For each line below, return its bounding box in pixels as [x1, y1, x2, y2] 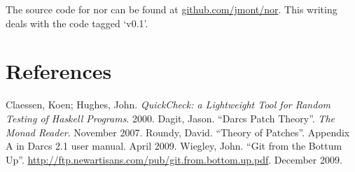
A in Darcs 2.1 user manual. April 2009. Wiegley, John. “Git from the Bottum [6, 138, 342, 153]
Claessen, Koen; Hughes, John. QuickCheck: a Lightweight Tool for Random [6, 97, 331, 112]
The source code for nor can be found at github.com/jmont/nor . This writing [6, 2, 337, 16]
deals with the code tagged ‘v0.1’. [6, 15, 148, 30]
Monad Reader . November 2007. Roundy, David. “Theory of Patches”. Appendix [6, 124, 350, 139]
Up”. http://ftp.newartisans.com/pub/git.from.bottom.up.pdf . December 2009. [6, 152, 342, 166]
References [6, 57, 112, 85]
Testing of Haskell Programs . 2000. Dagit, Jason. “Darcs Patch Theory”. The [6, 110, 335, 125]
